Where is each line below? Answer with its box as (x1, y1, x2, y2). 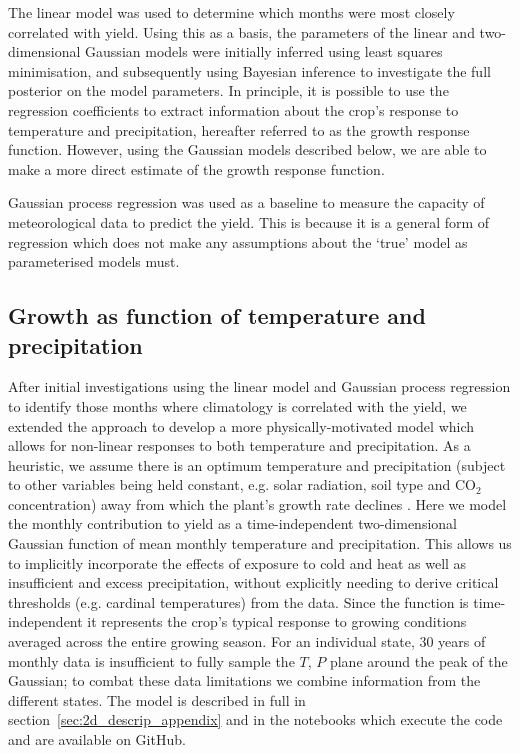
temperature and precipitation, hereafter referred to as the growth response (8, 119, 470, 140)
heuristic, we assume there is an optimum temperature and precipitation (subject (8, 454, 506, 475)
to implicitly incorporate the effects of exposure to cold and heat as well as (8, 552, 467, 573)
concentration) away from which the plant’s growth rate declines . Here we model (8, 493, 507, 514)
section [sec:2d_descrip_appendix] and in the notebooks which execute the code (8, 709, 503, 730)
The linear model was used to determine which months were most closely (8, 2, 455, 22)
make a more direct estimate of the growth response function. (8, 158, 385, 179)
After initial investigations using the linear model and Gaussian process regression (8, 376, 511, 397)
